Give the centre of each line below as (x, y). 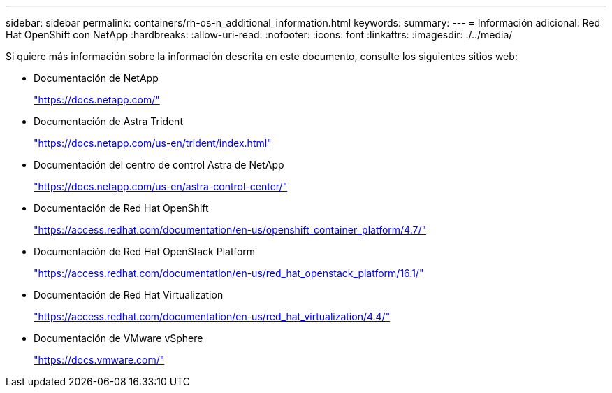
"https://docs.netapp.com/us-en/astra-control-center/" (161, 186)
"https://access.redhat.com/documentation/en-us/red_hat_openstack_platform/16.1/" (229, 273)
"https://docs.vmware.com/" (99, 360)
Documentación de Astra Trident (108, 121)
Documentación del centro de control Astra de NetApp (159, 165)
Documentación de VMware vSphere (118, 338)
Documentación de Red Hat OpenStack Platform (145, 251)
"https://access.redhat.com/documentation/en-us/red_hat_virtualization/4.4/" (212, 316)
